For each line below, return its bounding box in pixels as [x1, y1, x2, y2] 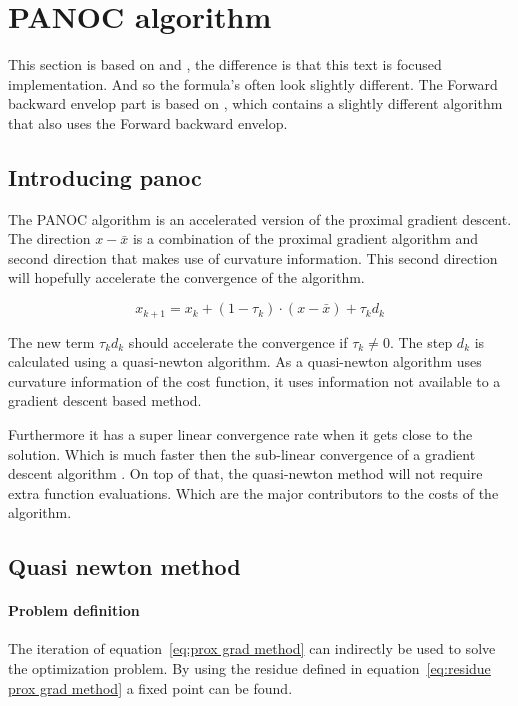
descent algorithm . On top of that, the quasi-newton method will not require [8, 463, 483, 484]
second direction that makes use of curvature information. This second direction [8, 247, 498, 268]
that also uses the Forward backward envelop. [8, 112, 288, 133]
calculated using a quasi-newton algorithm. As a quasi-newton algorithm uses [8, 351, 482, 372]
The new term [8, 331, 95, 352]
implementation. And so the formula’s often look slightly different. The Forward [8, 73, 498, 94]
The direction [8, 228, 91, 249]
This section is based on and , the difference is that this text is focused [8, 54, 442, 75]
